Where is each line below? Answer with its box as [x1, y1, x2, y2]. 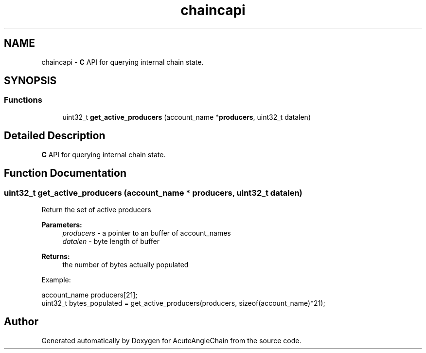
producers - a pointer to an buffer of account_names [62, 228, 231, 237]
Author [4, 316, 38, 328]
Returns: [41, 252, 70, 260]
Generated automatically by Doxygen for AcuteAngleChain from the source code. [41, 336, 302, 345]
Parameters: [41, 220, 82, 229]
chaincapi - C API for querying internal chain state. [41, 57, 204, 66]
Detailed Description [4, 130, 106, 142]
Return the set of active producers [41, 205, 151, 214]
